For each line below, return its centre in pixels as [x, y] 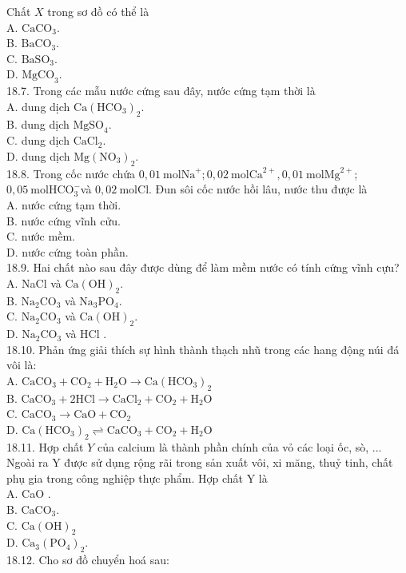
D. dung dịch [38, 155]
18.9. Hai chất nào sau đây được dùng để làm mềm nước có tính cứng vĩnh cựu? [203, 267]
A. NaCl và [34, 283]
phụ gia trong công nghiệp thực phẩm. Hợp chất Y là [137, 477]
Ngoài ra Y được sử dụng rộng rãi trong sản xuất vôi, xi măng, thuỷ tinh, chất [200, 462]
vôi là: [22, 365]
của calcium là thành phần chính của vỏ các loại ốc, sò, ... [239, 446]
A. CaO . [29, 493]
